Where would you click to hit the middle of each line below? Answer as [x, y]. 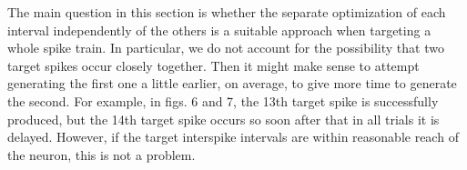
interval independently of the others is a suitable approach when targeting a [219, 30]
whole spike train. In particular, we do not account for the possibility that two [226, 48]
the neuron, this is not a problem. [102, 154]
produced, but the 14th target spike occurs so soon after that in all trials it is [223, 119]
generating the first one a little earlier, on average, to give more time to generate [232, 83]
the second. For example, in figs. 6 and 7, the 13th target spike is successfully [223, 100]
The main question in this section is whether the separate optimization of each [227, 12]
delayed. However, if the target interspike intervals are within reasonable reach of [233, 137]
